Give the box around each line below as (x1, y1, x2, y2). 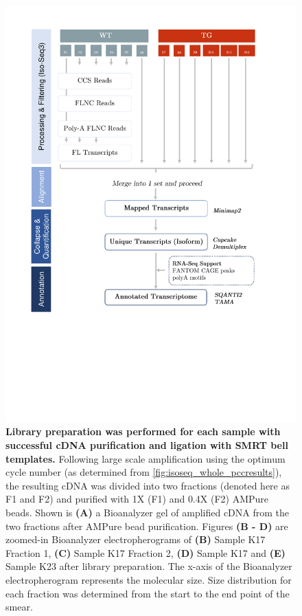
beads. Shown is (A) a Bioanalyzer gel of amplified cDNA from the (5, 505, 290, 519)
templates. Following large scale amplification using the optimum (5, 451, 286, 465)
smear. (5, 599, 33, 614)
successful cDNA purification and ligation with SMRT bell (5, 437, 288, 452)
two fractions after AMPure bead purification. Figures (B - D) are (5, 518, 288, 533)
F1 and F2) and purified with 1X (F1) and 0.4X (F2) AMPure (5, 492, 268, 506)
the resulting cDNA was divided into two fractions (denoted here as (5, 478, 290, 492)
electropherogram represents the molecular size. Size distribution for (5, 572, 292, 586)
